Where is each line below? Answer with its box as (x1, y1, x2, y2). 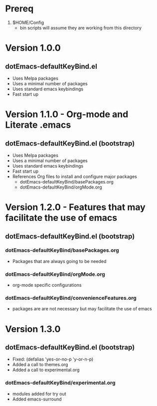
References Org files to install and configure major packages (12, 173, 137, 180)
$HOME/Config (12, 19, 44, 25)
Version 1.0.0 (5, 42, 61, 54)
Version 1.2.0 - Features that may (5, 202, 146, 213)
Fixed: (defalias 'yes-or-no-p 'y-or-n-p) (12, 356, 94, 362)
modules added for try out (12, 391, 66, 397)
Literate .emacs (5, 119, 71, 131)
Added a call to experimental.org (12, 367, 80, 373)
